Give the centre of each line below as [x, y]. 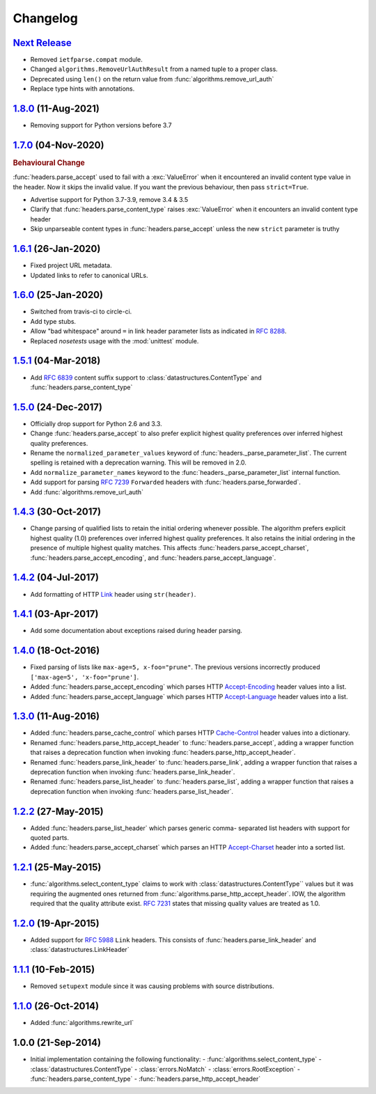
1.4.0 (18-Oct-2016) [56, 651]
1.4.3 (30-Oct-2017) [57, 512]
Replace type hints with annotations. [83, 89]
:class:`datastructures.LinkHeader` [80, 950]
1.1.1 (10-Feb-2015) [54, 970]
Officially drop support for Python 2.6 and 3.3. [96, 423]
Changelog [45, 18]
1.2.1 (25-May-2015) [57, 867]
